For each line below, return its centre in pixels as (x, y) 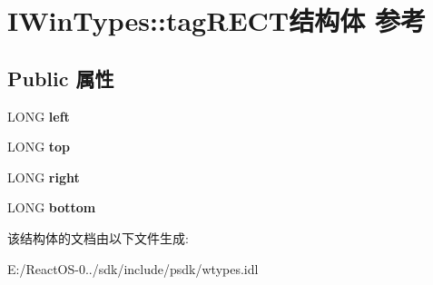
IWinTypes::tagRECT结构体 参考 (216, 20)
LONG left (39, 116)
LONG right (44, 177)
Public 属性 (61, 78)
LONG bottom (52, 207)
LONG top (39, 147)
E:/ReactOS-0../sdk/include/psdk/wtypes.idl (133, 268)
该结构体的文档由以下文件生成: (98, 237)
